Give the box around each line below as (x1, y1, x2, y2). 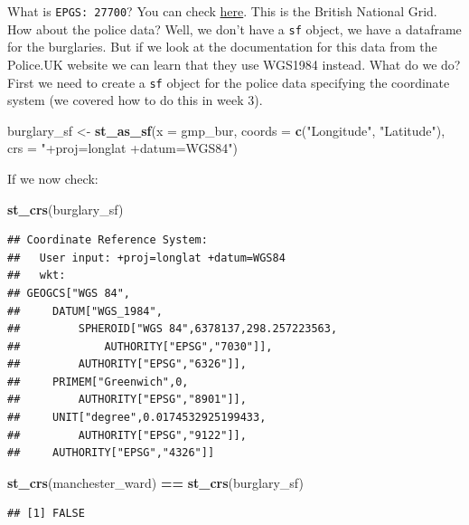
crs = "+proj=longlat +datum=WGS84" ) (7, 138, 239, 157)
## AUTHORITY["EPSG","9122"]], (7, 428, 247, 442)
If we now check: (7, 168, 98, 187)
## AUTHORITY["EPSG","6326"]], (7, 358, 247, 371)
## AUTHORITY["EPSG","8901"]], (7, 393, 247, 406)
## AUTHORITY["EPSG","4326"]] (7, 446, 215, 460)
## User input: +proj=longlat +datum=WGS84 (7, 251, 286, 264)
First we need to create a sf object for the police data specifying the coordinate (7, 72, 450, 91)
